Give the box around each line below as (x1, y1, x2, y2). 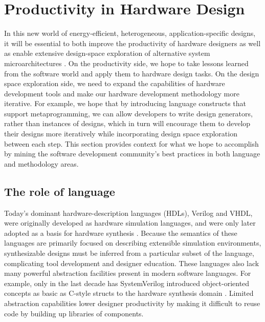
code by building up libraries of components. (4, 308, 144, 318)
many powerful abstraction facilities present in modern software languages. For (4, 268, 251, 278)
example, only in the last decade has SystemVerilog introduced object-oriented (4, 277, 250, 288)
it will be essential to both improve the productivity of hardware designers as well (4, 37, 261, 48)
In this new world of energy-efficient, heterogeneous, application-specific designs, (4, 28, 256, 38)
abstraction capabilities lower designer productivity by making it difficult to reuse (4, 297, 260, 308)
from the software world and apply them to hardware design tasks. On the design (4, 68, 259, 78)
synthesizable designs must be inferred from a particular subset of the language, (4, 248, 254, 258)
